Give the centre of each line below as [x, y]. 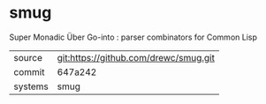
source [28, 57]
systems [31, 86]
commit [29, 71]
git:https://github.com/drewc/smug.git [136, 57]
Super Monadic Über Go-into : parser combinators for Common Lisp [133, 37]
